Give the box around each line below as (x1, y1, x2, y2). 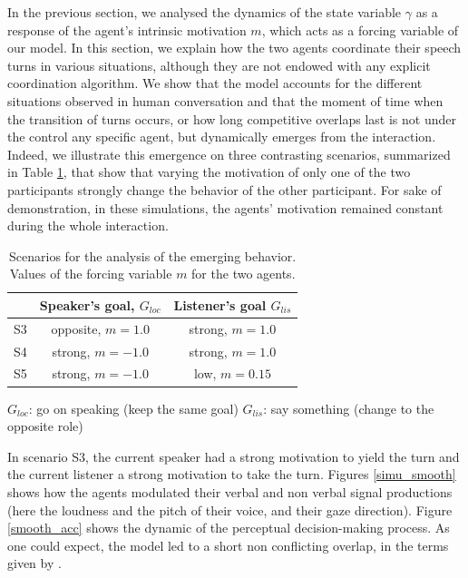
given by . (7, 554, 62, 573)
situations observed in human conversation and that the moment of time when (7, 91, 444, 110)
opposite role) (7, 416, 83, 436)
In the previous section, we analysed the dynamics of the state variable (7, 3, 402, 21)
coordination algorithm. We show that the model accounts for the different (7, 73, 423, 93)
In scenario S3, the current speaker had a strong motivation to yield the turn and (7, 446, 460, 465)
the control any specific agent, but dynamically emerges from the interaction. (7, 127, 436, 146)
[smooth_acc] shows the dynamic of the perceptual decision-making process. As (7, 518, 450, 537)
